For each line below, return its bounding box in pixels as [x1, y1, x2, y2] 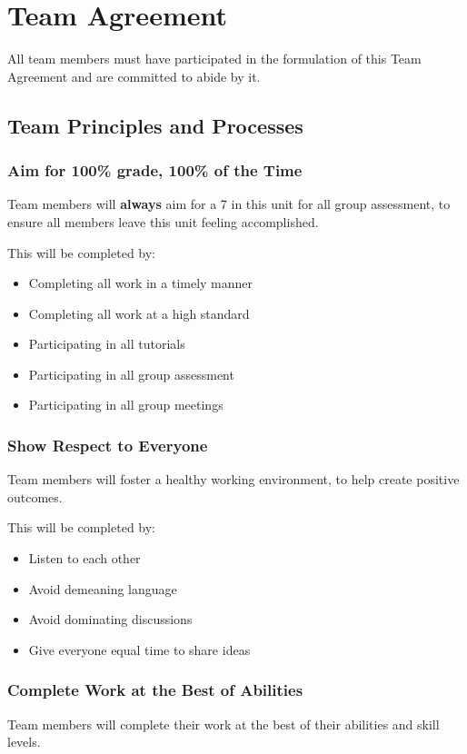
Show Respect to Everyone [7, 433, 208, 456]
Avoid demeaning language [28, 579, 177, 598]
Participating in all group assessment [28, 364, 234, 383]
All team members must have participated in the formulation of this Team [7, 49, 422, 68]
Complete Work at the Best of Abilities [7, 679, 303, 701]
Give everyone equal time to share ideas [28, 640, 251, 659]
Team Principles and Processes [7, 111, 303, 139]
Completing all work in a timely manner [28, 273, 253, 293]
